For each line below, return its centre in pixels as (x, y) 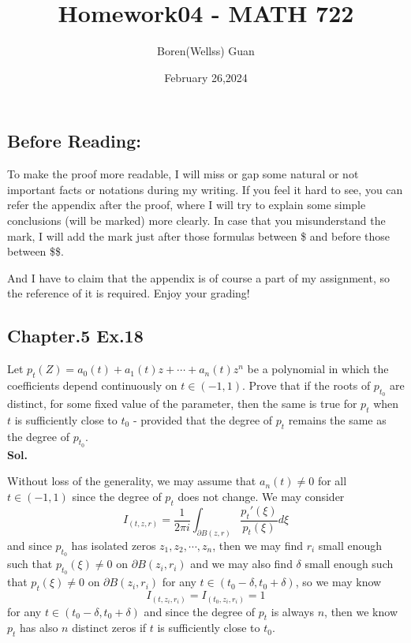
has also (39, 628)
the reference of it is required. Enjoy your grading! (129, 293)
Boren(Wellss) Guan (206, 51)
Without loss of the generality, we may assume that (132, 481)
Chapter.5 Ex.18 (75, 336)
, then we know (361, 611)
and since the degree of (200, 611)
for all (332, 481)
